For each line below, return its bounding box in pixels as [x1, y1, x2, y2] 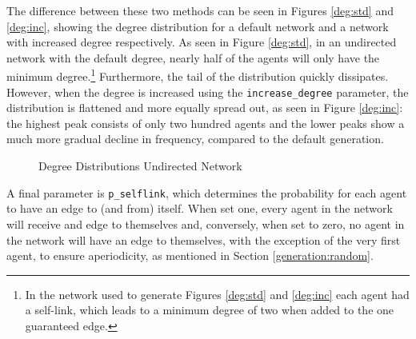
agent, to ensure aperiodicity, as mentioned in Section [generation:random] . [6, 247, 374, 264]
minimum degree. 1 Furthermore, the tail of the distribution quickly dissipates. [6, 66, 389, 85]
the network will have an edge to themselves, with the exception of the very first [6, 231, 401, 248]
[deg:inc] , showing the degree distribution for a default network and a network [6, 18, 389, 34]
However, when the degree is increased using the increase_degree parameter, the [6, 83, 409, 100]
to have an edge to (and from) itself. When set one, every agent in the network [6, 200, 393, 217]
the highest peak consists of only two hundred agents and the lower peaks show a [6, 114, 405, 131]
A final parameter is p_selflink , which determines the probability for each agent [6, 184, 407, 201]
